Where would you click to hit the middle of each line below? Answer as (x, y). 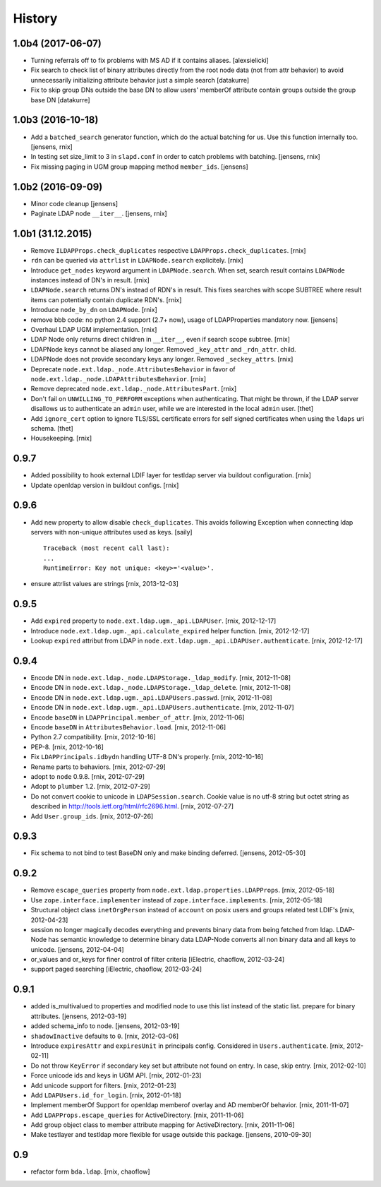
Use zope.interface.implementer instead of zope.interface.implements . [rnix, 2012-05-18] (176, 900)
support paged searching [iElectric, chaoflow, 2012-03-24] (116, 969)
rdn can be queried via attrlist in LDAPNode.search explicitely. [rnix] (137, 261)
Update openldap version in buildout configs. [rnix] (105, 485)
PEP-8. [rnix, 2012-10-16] (67, 747)
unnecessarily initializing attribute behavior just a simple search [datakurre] (140, 80)
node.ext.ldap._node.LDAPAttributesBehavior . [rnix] (118, 378)
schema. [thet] (52, 428)
